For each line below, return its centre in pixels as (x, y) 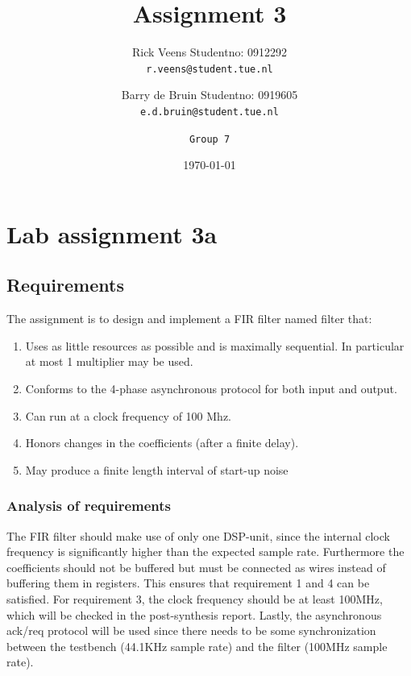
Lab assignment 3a (112, 233)
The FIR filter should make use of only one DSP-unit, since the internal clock (198, 535)
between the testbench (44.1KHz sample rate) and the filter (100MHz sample (197, 646)
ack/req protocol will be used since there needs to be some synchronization (191, 630)
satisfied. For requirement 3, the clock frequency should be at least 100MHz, (195, 599)
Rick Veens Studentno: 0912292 (210, 52)
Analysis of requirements (89, 506)
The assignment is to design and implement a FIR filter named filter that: (189, 319)
